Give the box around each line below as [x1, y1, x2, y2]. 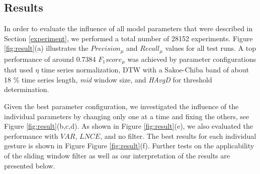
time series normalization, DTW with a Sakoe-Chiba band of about [41, 64, 249, 75]
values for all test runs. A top [165, 43, 256, 53]
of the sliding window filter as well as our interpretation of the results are [4, 150, 230, 161]
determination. [4, 84, 49, 95]
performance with [4, 130, 58, 141]
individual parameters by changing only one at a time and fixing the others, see [4, 111, 249, 121]
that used [4, 64, 33, 75]
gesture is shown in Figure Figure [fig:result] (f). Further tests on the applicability [4, 140, 254, 151]
